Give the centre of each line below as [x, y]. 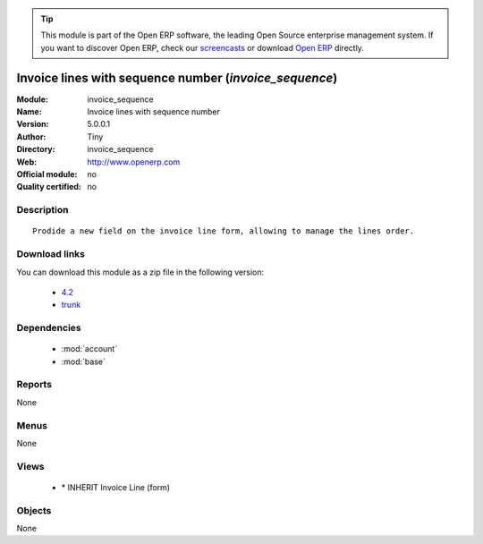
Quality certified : [49, 187]
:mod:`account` [89, 349]
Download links [51, 254]
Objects [34, 510]
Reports [34, 385]
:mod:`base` [84, 361]
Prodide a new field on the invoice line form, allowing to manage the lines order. [224, 231]
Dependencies [49, 328]
